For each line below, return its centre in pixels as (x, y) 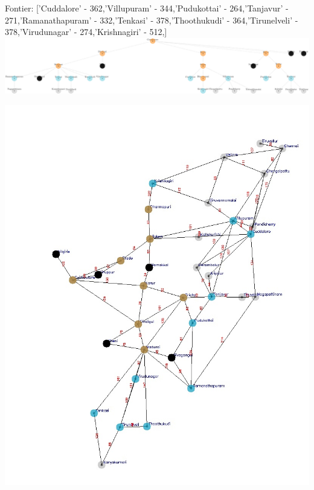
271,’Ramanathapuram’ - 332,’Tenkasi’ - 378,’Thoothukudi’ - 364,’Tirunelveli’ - (152, 20)
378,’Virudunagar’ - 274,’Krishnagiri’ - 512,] (86, 32)
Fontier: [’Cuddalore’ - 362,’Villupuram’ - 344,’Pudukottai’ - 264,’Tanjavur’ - (147, 8)
